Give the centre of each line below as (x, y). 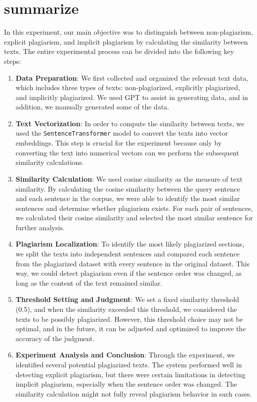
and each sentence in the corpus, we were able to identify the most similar (128, 198)
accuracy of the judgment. (55, 338)
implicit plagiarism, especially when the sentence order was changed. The (126, 384)
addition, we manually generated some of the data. (92, 107)
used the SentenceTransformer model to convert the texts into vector (122, 133)
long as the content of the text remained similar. (89, 282)
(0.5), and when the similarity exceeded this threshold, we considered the (126, 309)
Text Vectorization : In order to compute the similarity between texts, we (130, 123)
